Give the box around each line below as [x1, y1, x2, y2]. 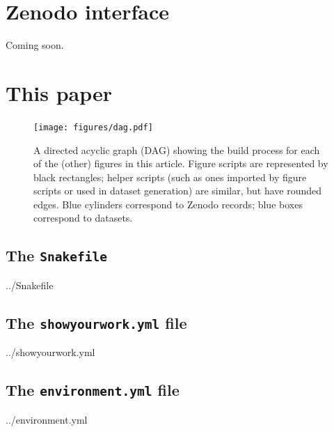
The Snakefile [6, 245, 108, 266]
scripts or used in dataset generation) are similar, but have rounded [33, 183, 322, 198]
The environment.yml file [6, 379, 180, 401]
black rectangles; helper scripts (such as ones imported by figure [33, 169, 307, 184]
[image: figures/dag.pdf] [33, 122, 153, 132]
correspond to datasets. [33, 210, 133, 225]
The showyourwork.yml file [6, 311, 187, 333]
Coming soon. [6, 38, 64, 52]
